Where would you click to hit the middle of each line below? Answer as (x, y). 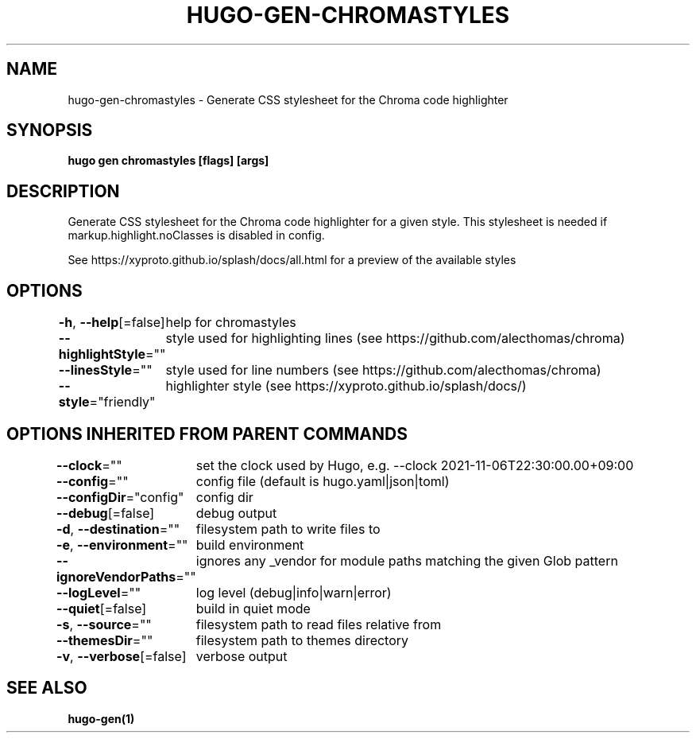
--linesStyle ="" (105, 370)
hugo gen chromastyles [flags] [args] (168, 161)
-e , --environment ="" (122, 545)
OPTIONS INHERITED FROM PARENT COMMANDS (207, 434)
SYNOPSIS (50, 130)
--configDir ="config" (120, 497)
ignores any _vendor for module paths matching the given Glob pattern (407, 560)
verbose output (242, 656)
